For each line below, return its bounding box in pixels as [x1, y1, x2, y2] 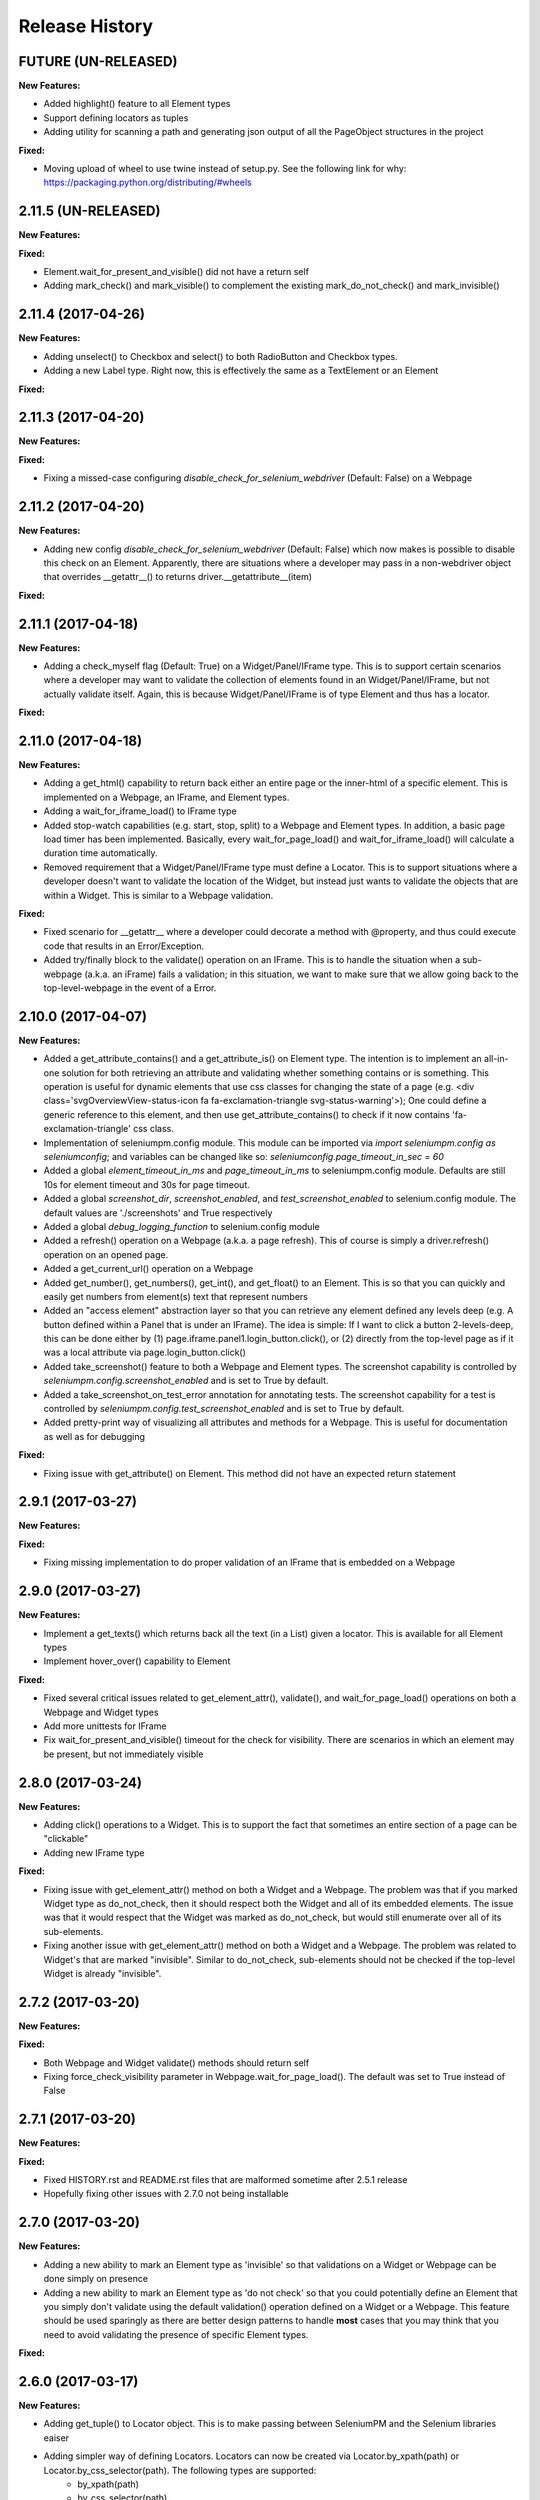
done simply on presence [43, 2273, 149, 2285]
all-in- [483, 1053, 509, 1065]
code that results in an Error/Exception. [43, 940, 205, 952]
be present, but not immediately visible [43, 1748, 204, 1760]
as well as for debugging [43, 1430, 145, 1442]
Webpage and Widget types [43, 1706, 159, 1718]
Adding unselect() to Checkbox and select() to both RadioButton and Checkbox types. [43, 350, 399, 362]
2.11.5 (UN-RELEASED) [18, 203, 161, 220]
